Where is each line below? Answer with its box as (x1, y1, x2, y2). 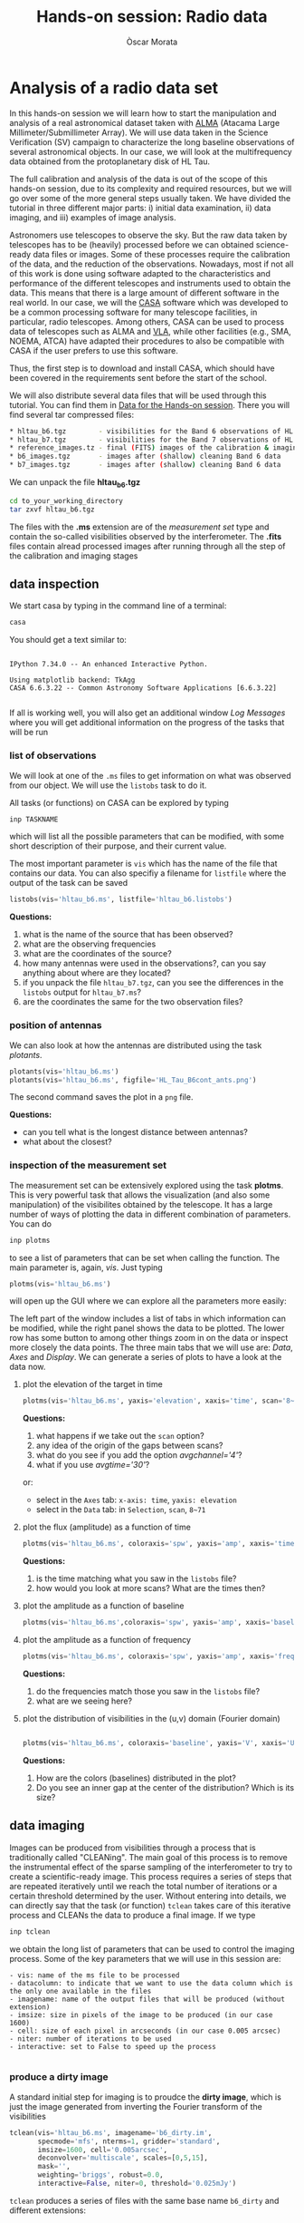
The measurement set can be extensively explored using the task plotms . (9, 1179, 284, 1190)
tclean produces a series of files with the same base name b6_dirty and (9, 2195, 280, 2206)
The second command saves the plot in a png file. (9, 1092, 194, 1102)
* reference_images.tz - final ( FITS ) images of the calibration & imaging (9, 443, 301, 452)
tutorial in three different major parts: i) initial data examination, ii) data (9, 202, 271, 213)
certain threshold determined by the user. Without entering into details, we (9, 1890, 287, 1901)
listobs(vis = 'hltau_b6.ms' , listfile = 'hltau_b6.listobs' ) (9, 895, 233, 904)
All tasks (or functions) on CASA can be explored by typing (9, 797, 229, 808)
